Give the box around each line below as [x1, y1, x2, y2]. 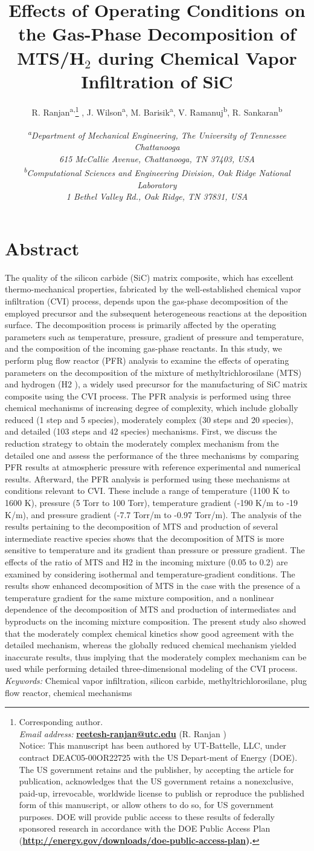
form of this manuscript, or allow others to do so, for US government [19, 798, 274, 811]
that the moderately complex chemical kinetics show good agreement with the [5, 626, 294, 639]
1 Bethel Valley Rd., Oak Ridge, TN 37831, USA [66, 190, 248, 203]
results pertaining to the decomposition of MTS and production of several [5, 520, 278, 533]
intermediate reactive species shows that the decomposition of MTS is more [5, 531, 284, 544]
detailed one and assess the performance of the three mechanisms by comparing [5, 448, 299, 461]
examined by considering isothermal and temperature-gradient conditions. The [5, 567, 295, 580]
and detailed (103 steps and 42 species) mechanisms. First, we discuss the [5, 425, 277, 438]
